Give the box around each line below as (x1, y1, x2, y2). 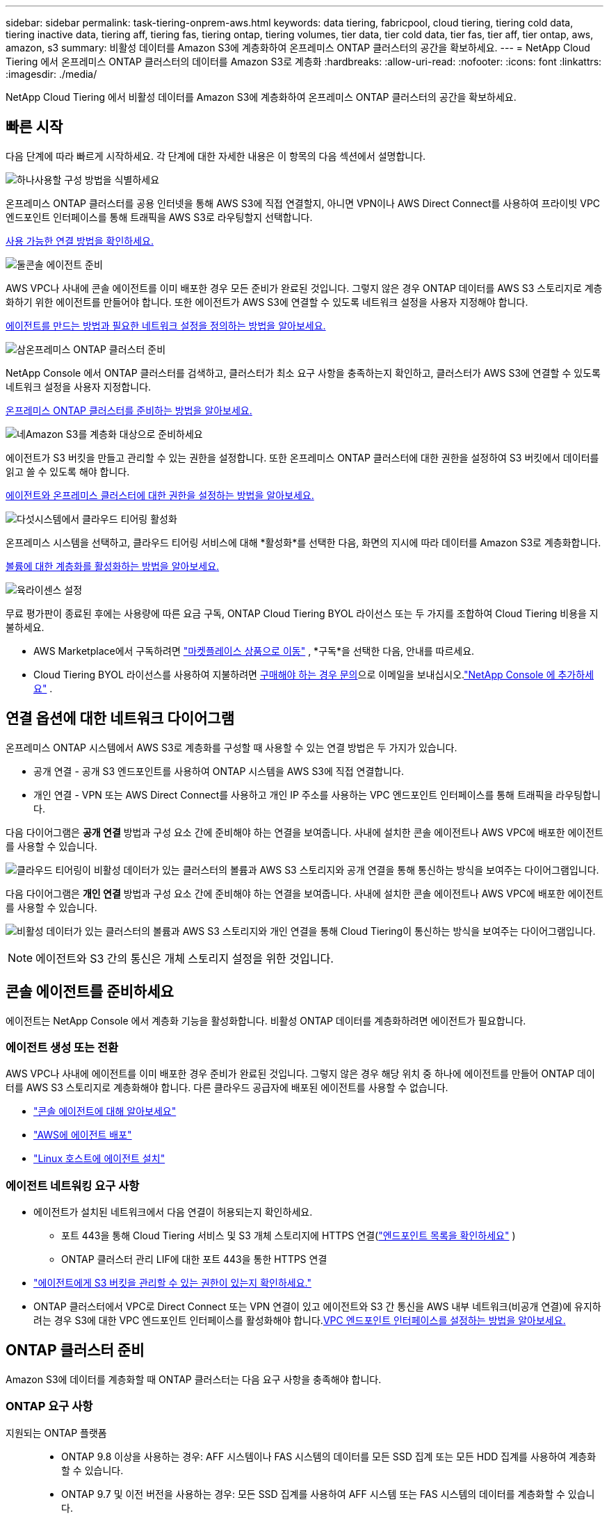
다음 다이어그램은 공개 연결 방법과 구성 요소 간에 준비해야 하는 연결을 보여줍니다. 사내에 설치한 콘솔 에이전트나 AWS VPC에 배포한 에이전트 (6, 826, 603, 838)
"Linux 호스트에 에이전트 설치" (33, 1152, 165, 1165)
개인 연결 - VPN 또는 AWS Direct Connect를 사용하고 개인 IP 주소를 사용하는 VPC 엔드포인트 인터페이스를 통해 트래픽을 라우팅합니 (33, 788, 601, 801)
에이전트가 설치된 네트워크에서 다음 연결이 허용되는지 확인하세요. (33, 1206, 313, 1218)
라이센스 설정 (25, 583, 83, 596)
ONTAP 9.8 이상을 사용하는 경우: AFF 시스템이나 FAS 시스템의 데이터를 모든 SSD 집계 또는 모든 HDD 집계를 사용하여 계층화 (61, 1450, 596, 1462)
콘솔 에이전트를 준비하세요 (6, 983, 174, 1001)
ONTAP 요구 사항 (6, 1399, 93, 1414)
